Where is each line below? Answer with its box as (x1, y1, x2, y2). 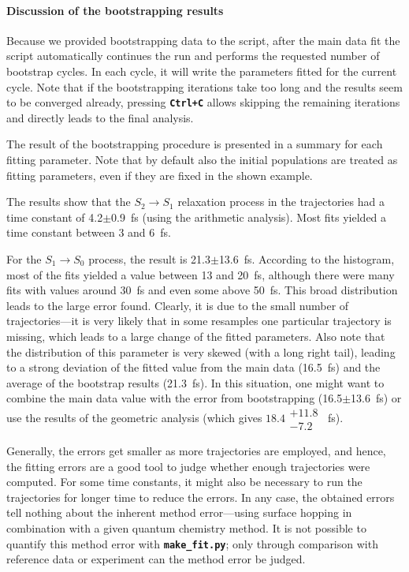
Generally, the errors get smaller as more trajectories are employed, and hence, (6, 442, 386, 458)
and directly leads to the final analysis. (6, 109, 194, 125)
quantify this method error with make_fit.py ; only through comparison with (6, 535, 378, 551)
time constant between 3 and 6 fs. (6, 224, 171, 241)
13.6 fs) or (351, 390, 402, 406)
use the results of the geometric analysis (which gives (6, 409, 262, 425)
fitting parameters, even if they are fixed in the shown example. (6, 166, 313, 183)
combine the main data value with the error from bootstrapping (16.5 (6, 390, 343, 406)
